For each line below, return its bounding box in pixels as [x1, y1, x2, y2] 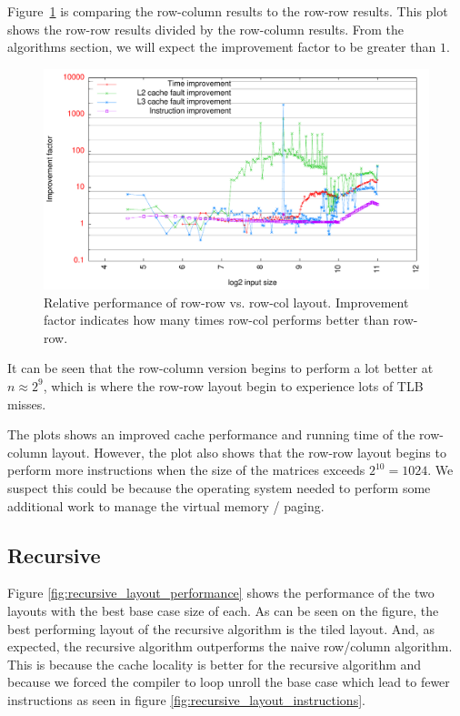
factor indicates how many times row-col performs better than [44, 310, 389, 329]
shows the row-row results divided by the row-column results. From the [7, 19, 405, 38]
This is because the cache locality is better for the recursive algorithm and [7, 654, 422, 673]
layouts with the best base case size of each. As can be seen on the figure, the [7, 600, 439, 620]
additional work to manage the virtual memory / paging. [7, 496, 325, 515]
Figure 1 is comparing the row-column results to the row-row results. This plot [7, 2, 448, 20]
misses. [7, 394, 46, 413]
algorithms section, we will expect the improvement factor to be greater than [7, 37, 436, 56]
